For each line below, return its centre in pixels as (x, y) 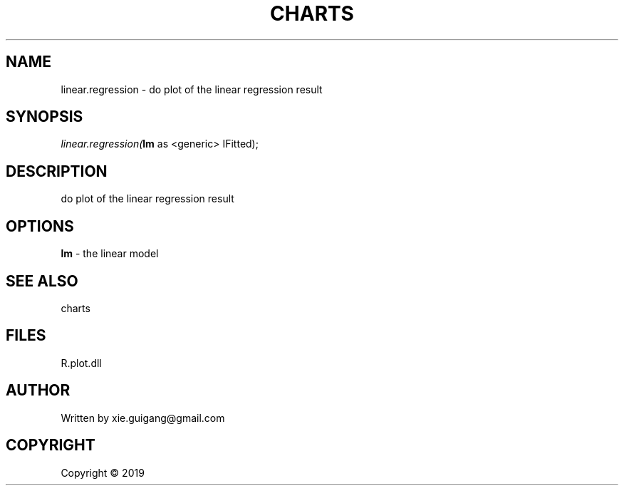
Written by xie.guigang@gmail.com (143, 418)
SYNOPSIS (45, 117)
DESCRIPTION (57, 171)
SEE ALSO (42, 281)
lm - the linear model (110, 254)
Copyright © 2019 (103, 472)
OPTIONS (40, 226)
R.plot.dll (81, 363)
